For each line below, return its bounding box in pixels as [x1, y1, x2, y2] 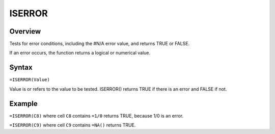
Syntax [9, 63, 33, 72]
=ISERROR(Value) [9, 77, 50, 83]
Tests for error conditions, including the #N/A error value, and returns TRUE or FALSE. [9, 41, 190, 47]
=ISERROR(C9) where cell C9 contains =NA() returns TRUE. [9, 122, 136, 128]
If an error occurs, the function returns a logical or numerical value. [9, 50, 151, 56]
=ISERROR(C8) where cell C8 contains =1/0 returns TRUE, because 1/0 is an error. [9, 113, 183, 119]
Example [9, 99, 38, 108]
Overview [9, 27, 41, 36]
